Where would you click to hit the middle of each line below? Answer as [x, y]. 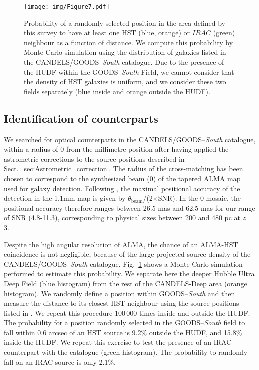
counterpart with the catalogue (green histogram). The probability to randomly [126, 352]
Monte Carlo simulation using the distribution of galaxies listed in [125, 52]
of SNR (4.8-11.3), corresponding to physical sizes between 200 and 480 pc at [122, 217]
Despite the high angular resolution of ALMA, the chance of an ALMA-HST [121, 244]
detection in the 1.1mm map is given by [65, 198]
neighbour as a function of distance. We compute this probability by [129, 42]
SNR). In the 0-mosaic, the [199, 198]
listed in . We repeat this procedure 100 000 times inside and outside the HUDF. [127, 312]
